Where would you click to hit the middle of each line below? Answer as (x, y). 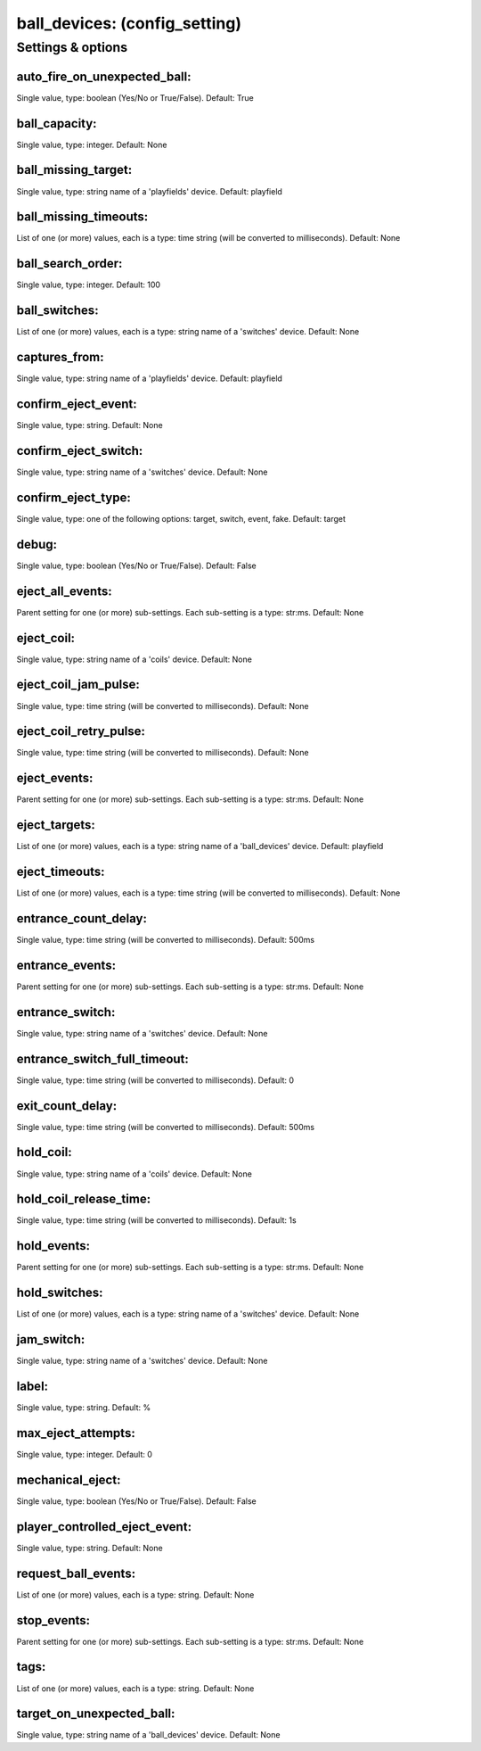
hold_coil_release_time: (84, 1199)
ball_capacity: (57, 124)
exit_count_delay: (67, 1106)
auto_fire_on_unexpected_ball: (104, 76)
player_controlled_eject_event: (104, 1527)
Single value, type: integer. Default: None (92, 145)
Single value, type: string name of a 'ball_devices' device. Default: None (148, 1735)
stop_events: (53, 1620)
